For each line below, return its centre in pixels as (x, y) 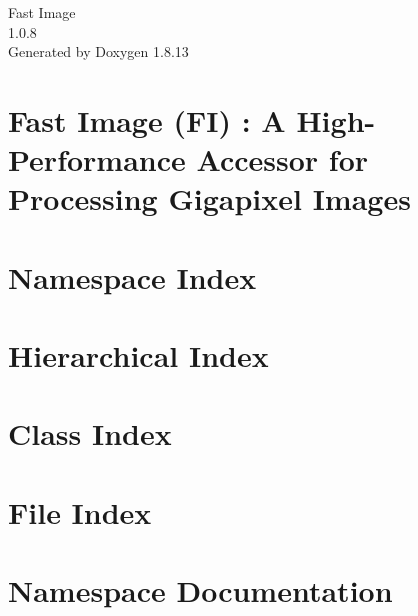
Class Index (90, 433)
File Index (80, 511)
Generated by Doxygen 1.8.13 (98, 51)
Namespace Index (132, 276)
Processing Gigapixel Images (209, 198)
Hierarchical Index (138, 355)
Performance (97, 159)
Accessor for (282, 159)
